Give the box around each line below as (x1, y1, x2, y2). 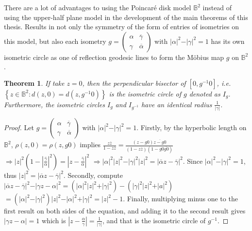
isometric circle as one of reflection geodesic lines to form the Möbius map (4, 52, 224, 62)
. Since (183, 155, 203, 166)
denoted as (189, 88, 220, 98)
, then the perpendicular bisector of (82, 77, 186, 88)
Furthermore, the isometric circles (4, 99, 105, 109)
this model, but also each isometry (4, 36, 106, 46)
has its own (211, 36, 245, 46)
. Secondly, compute (63, 170, 123, 180)
